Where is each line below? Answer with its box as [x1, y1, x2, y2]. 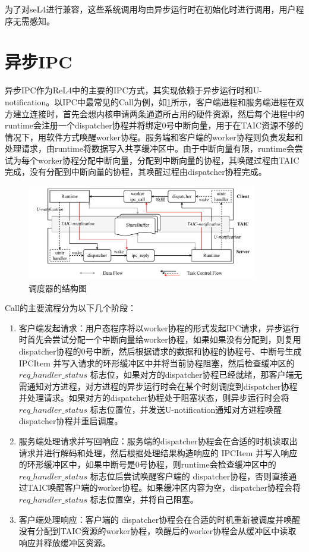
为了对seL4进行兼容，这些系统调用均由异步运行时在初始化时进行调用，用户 [5, 3, 296, 15]
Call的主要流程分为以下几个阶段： [5, 302, 136, 314]
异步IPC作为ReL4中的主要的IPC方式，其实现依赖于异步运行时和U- [5, 84, 262, 96]
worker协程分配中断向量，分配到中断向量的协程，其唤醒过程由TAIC [37, 153, 299, 166]
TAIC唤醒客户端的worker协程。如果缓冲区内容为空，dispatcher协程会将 [27, 481, 301, 494]
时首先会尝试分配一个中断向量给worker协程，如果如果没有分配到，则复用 [18, 333, 301, 346]
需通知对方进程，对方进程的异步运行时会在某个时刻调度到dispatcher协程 [18, 379, 298, 392]
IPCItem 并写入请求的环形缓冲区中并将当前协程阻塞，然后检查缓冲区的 [18, 356, 295, 369]
